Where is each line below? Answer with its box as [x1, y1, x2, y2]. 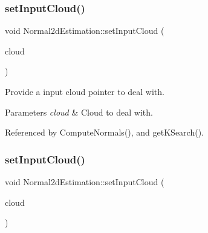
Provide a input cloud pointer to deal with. [5, 85, 164, 97]
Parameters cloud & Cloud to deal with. [5, 105, 153, 118]
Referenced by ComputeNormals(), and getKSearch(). [5, 126, 204, 139]
